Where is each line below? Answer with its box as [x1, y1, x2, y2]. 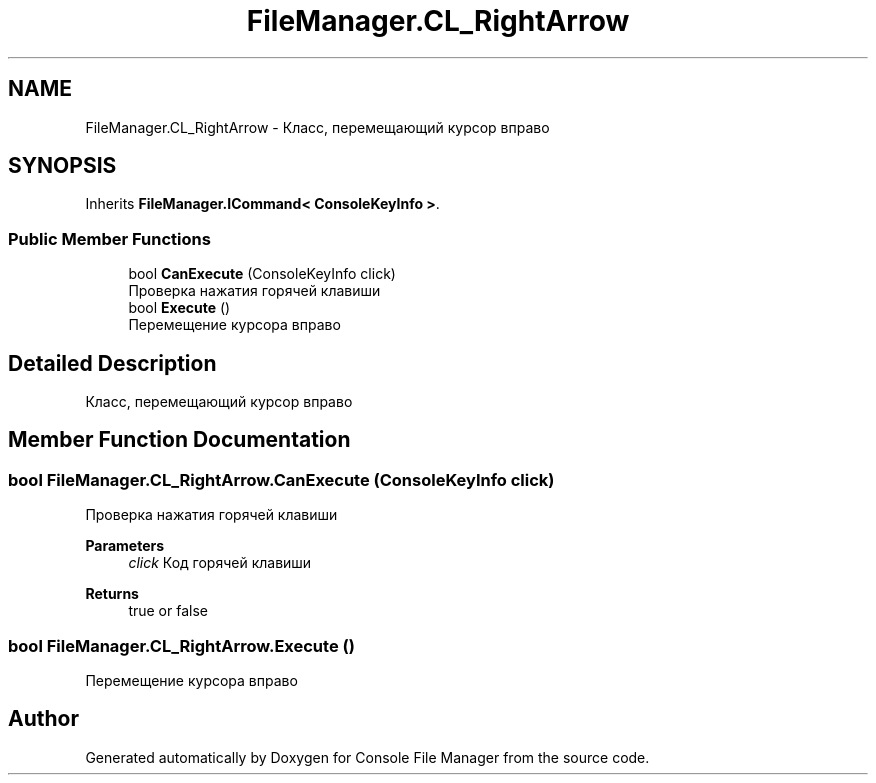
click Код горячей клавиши [128, 554, 312, 572]
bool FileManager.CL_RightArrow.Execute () [8, 635, 355, 656]
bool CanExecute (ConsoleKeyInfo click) [128, 265, 396, 283]
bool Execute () [128, 299, 231, 317]
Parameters [85, 537, 165, 555]
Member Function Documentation [8, 427, 351, 453]
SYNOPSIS [8, 153, 117, 179]
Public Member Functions [8, 228, 211, 249]
